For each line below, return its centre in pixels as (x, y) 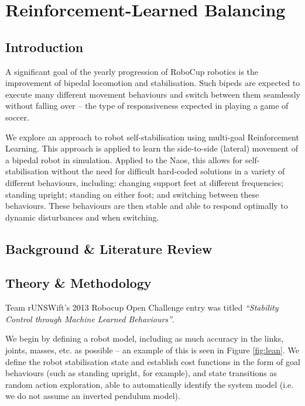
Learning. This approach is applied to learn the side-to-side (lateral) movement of (152, 148)
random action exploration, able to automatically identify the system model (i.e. (150, 384)
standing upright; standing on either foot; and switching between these (132, 194)
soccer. (17, 117)
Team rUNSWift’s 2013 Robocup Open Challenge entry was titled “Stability (142, 307)
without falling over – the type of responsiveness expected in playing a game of (147, 106)
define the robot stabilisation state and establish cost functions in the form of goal (153, 361)
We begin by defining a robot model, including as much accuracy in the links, (145, 338)
